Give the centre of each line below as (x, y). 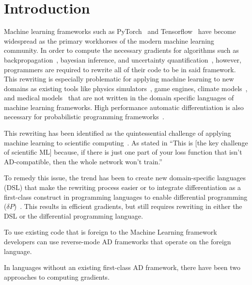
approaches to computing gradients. (57, 277)
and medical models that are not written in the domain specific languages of (119, 98)
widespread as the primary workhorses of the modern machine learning (109, 40)
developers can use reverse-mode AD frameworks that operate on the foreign (118, 241)
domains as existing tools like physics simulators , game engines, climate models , (126, 88)
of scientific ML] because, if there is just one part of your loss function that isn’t (123, 152)
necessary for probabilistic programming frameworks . (84, 117)
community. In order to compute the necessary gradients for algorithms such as (121, 50)
